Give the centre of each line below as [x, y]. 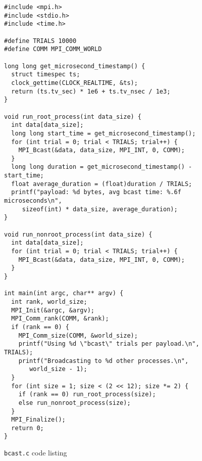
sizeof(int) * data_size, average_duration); [100, 209]
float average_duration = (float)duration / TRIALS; [102, 184]
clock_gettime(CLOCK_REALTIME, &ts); [74, 83]
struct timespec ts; [46, 75]
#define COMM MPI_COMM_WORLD [53, 49]
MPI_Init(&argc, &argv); [53, 310]
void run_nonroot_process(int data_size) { [78, 234]
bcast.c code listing [36, 453]
